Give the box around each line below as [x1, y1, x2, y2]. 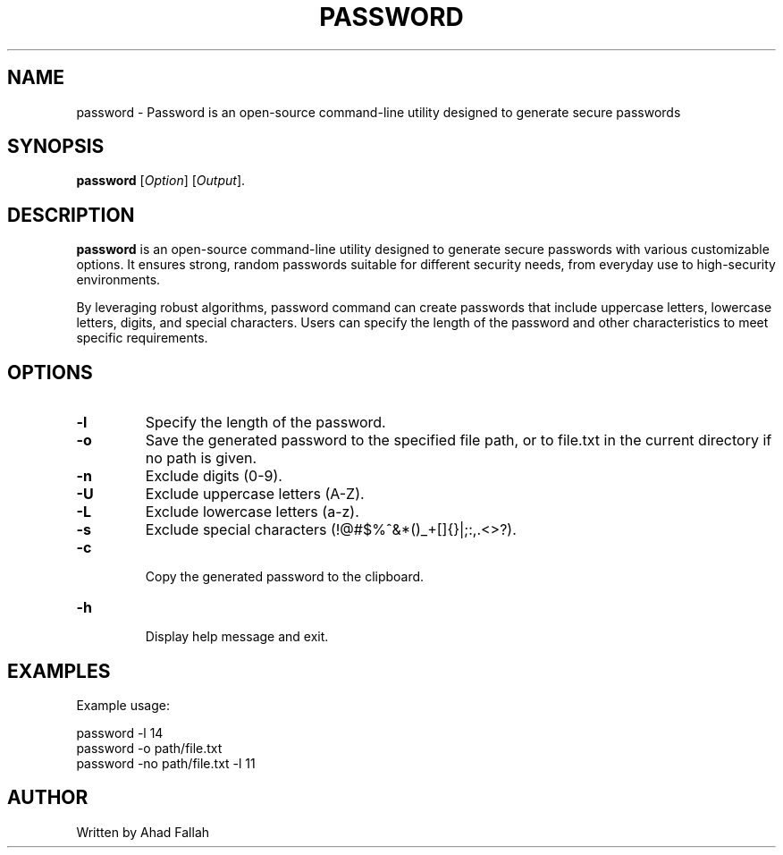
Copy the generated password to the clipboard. [145, 569, 425, 585]
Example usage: [76, 697, 170, 713]
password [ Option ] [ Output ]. [76, 173, 246, 189]
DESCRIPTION [7, 203, 135, 226]
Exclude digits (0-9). [145, 467, 282, 486]
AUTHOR [7, 786, 88, 809]
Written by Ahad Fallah [76, 824, 210, 840]
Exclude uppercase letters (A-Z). [145, 485, 365, 504]
